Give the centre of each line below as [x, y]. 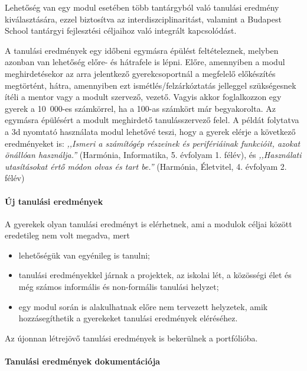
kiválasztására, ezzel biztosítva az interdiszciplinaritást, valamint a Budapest [143, 19]
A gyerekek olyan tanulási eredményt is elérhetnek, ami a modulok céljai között [148, 223]
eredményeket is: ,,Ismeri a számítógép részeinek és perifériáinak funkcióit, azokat [153, 143]
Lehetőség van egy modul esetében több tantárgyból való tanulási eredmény [142, 7]
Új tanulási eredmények [54, 201]
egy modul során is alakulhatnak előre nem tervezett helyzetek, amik [143, 306]
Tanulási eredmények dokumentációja [83, 361]
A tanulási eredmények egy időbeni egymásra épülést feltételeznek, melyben [142, 50]
